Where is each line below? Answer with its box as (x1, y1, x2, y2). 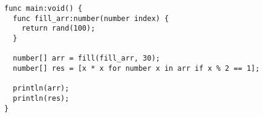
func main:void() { (4, 4, 82, 13)
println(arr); (13, 84, 70, 93)
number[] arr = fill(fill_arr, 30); (13, 54, 160, 63)
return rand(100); (21, 24, 96, 33)
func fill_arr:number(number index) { (13, 14, 169, 23)
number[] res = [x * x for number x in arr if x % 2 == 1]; (13, 64, 260, 73)
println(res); (13, 94, 70, 103)
